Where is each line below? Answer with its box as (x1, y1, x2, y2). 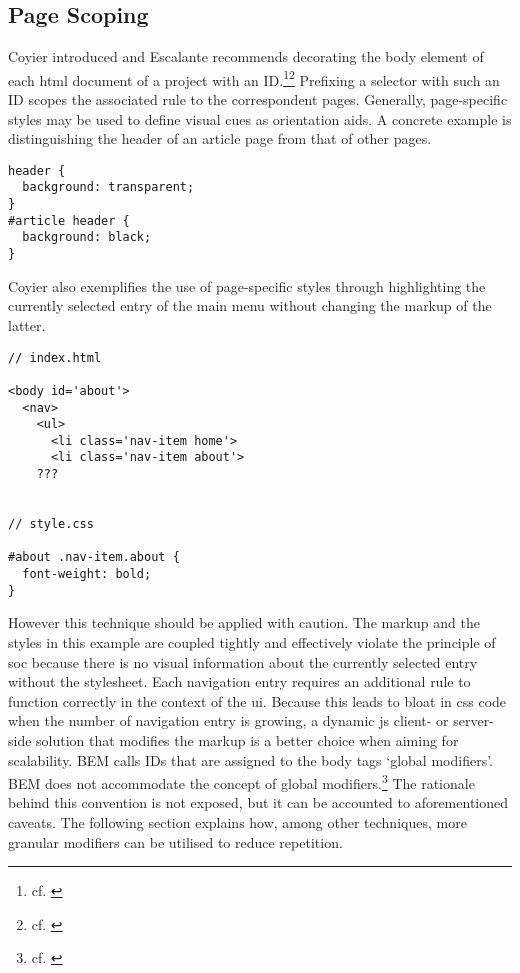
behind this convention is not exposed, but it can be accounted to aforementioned (8, 792, 509, 813)
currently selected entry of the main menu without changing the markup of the (8, 295, 492, 316)
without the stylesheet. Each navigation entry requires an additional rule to (8, 671, 471, 692)
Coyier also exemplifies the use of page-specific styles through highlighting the (8, 275, 486, 296)
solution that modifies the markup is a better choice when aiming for (36, 729, 459, 750)
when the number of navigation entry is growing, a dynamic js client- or (8, 710, 449, 731)
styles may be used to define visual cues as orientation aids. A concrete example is (8, 108, 512, 129)
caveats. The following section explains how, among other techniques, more (8, 811, 467, 832)
